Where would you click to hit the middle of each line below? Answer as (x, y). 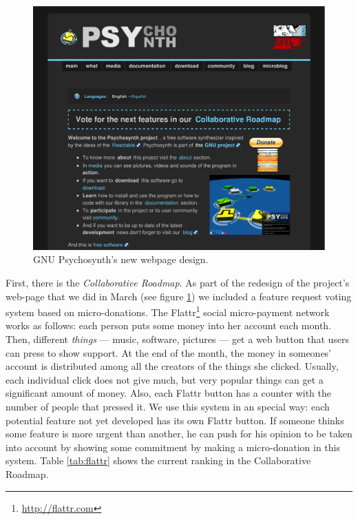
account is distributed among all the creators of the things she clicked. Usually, (172, 366)
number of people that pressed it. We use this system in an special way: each (168, 407)
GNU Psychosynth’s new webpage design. (121, 259)
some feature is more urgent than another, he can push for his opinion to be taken (179, 434)
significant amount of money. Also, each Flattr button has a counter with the (169, 393)
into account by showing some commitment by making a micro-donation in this (173, 447)
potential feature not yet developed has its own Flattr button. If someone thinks (175, 420)
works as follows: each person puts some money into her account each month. (169, 325)
